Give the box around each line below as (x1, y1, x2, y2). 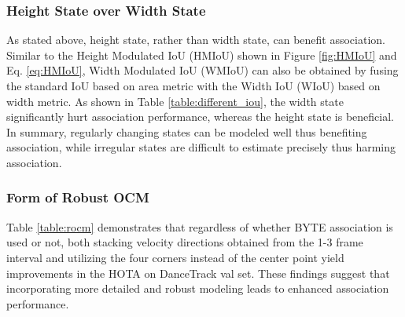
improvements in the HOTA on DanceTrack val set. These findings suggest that (6, 264, 390, 281)
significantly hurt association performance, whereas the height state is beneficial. (6, 108, 394, 125)
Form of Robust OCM (6, 188, 149, 207)
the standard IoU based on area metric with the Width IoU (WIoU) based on (6, 78, 381, 93)
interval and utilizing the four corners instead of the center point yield (6, 249, 344, 265)
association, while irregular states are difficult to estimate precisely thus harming (6, 139, 396, 155)
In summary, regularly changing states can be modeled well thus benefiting (6, 123, 367, 140)
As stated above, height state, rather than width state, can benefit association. (6, 31, 385, 48)
